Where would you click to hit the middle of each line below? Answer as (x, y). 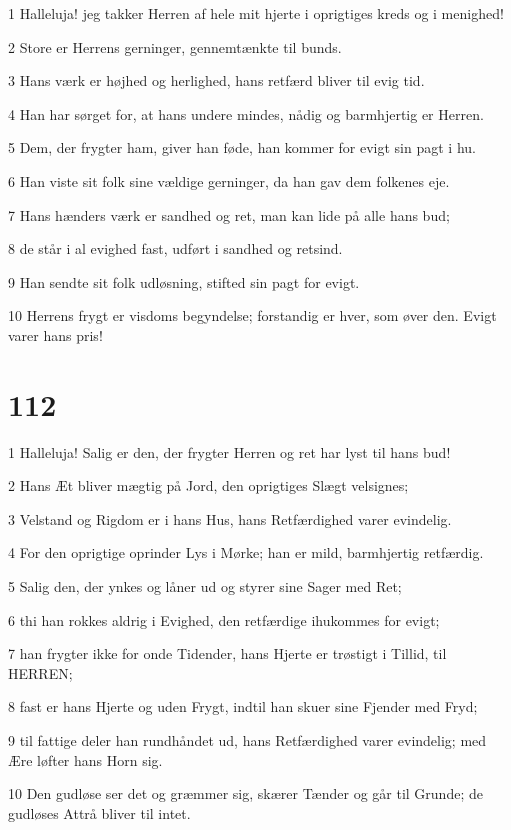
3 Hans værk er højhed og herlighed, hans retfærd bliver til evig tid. (216, 80)
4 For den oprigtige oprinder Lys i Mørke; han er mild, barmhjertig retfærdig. (246, 552)
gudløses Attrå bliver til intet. (99, 812)
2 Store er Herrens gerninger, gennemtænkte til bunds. (175, 46)
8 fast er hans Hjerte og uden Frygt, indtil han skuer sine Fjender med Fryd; (243, 706)
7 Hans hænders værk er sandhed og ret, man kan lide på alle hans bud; (229, 214)
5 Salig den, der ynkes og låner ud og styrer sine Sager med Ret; (205, 586)
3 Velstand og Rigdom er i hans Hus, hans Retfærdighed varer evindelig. (230, 518)
